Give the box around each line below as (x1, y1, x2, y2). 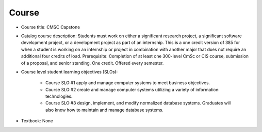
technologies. (45, 93, 73, 99)
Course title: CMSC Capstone (21, 24, 80, 30)
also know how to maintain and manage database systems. (45, 107, 164, 113)
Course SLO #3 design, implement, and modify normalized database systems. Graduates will (45, 100, 231, 106)
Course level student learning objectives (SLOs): (21, 69, 118, 74)
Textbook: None (21, 118, 53, 124)
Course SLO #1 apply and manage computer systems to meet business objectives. (45, 80, 210, 86)
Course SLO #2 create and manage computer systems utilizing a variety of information (45, 87, 219, 92)
